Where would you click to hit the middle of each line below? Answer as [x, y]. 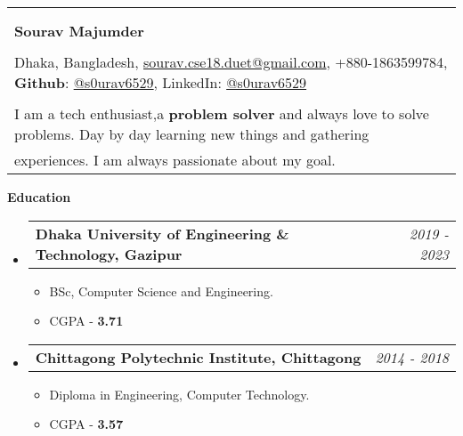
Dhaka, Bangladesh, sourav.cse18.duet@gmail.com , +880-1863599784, [231, 62]
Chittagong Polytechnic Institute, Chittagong [198, 357]
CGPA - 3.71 [86, 321]
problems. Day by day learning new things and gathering [192, 134]
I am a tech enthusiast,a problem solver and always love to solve [222, 113]
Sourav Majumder [79, 31]
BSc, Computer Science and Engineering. [161, 291]
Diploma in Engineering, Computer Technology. [179, 394]
